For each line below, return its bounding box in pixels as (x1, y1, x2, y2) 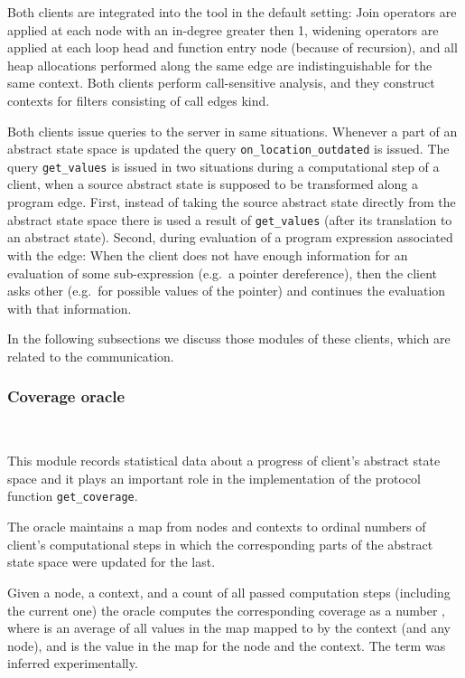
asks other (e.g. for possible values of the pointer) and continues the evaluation (7, 281, 446, 300)
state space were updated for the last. (7, 552, 216, 571)
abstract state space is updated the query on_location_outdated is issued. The (7, 139, 450, 158)
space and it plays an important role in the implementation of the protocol (7, 468, 422, 487)
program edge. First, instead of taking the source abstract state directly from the (7, 193, 456, 212)
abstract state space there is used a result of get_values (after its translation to (7, 210, 452, 229)
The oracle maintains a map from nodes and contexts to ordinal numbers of (7, 517, 426, 536)
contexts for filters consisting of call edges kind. (7, 90, 270, 109)
